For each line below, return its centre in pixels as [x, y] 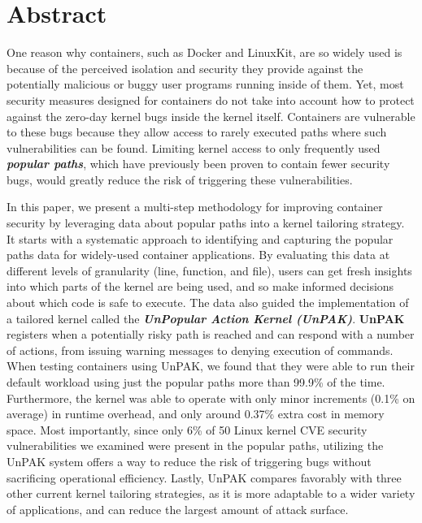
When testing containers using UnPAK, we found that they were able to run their [211, 366]
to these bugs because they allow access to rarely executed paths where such [197, 132]
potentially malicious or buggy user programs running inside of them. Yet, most [205, 84]
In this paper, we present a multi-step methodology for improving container [195, 207]
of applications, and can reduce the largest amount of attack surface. [178, 509]
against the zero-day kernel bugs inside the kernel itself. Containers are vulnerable [211, 116]
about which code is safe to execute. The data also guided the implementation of [208, 303]
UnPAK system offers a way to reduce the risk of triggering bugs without [189, 461]
